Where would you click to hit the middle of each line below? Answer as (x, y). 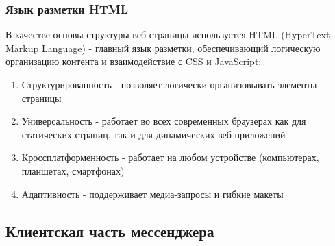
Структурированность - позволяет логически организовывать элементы (169, 84)
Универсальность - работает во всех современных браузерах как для (164, 121)
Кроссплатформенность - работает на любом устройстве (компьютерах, (170, 157)
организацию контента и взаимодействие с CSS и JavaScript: (134, 61)
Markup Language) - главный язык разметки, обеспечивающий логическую (163, 48)
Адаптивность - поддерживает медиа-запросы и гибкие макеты (152, 194)
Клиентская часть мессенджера (110, 231)
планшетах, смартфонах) (73, 170)
